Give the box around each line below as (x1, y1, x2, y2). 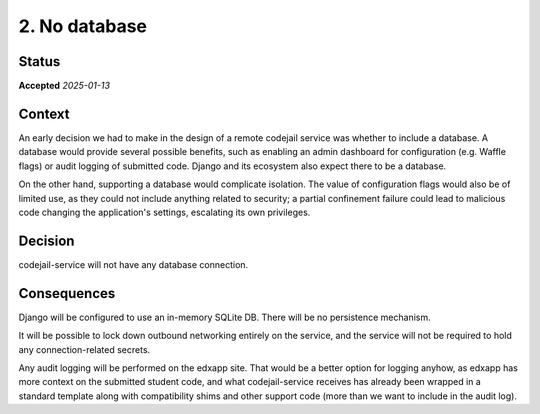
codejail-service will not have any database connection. (18, 258, 249, 270)
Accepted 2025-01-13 (18, 80, 110, 92)
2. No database (18, 15, 147, 37)
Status (18, 53, 61, 70)
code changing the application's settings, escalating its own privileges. (18, 206, 311, 218)
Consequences (18, 285, 116, 302)
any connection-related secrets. (18, 343, 151, 355)
